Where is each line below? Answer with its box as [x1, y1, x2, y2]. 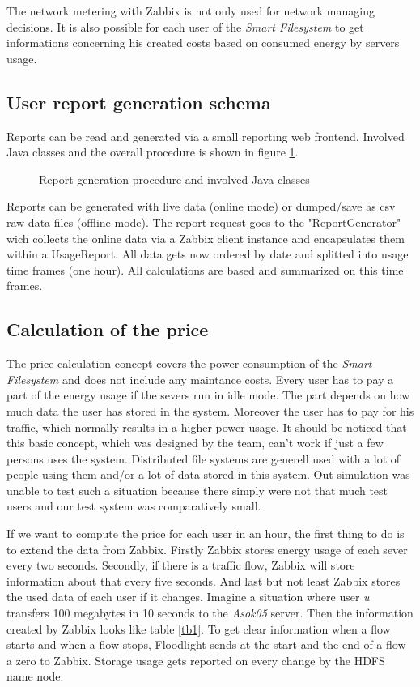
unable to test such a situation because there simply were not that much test [6, 481, 388, 498]
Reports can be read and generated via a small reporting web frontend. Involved [6, 127, 405, 144]
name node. [6, 668, 64, 685]
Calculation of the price [6, 317, 209, 342]
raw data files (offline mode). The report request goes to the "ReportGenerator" [6, 213, 401, 230]
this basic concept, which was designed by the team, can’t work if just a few [6, 434, 384, 451]
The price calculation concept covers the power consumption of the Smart [6, 355, 372, 372]
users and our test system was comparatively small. [6, 497, 261, 514]
